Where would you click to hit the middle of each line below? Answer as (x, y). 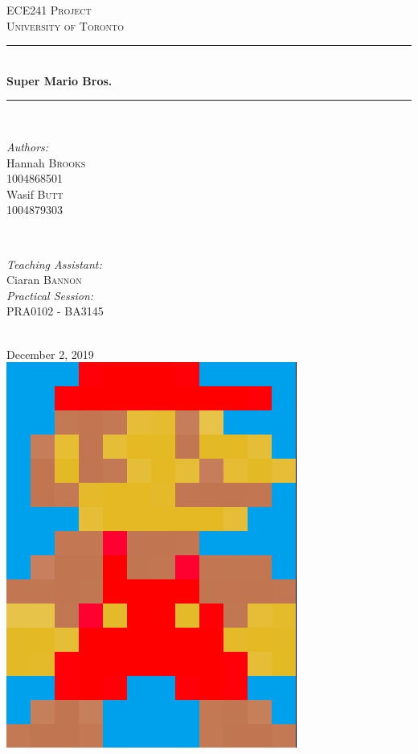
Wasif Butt (35, 194)
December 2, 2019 (50, 354)
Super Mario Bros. (59, 80)
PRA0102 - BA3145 (55, 311)
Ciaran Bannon (44, 280)
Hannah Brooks (46, 162)
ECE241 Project (49, 10)
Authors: (28, 146)
